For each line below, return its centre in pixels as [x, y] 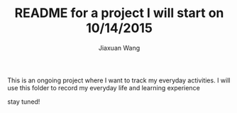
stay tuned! [24, 102]
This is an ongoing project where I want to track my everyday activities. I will [119, 80]
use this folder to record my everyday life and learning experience [104, 87]
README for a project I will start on [119, 13]
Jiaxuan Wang [119, 48]
